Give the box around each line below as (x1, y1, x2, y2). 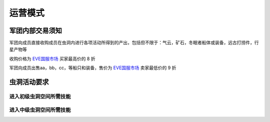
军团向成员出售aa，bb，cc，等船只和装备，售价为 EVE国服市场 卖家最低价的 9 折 (9, 65, 176, 71)
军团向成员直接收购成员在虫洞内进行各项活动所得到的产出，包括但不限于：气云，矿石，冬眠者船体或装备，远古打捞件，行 (9, 40, 259, 46)
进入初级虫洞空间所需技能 (9, 93, 71, 100)
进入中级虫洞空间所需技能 (9, 106, 71, 113)
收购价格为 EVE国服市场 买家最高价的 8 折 (9, 55, 95, 62)
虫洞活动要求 (9, 78, 49, 87)
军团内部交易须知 (9, 26, 62, 35)
